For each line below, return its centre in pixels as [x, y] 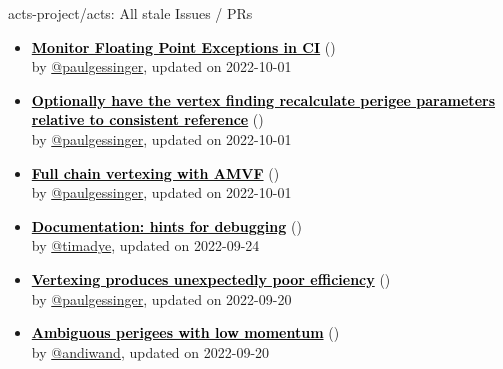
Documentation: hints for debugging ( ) [166, 225]
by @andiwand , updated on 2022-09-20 [150, 351]
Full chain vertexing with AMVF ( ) [155, 172]
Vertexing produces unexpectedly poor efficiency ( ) [211, 278]
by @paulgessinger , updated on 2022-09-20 [161, 298]
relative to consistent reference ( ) [147, 119]
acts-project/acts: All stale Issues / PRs [130, 13]
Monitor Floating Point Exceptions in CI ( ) [183, 46]
